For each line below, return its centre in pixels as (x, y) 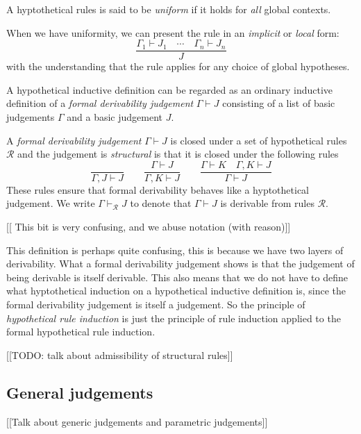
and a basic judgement (115, 117)
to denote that (161, 203)
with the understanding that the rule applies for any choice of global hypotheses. (178, 66)
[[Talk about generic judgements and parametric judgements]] (137, 421)
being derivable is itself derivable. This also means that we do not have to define (177, 277)
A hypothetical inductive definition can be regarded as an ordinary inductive (170, 89)
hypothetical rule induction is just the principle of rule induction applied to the (174, 318)
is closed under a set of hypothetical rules (259, 140)
